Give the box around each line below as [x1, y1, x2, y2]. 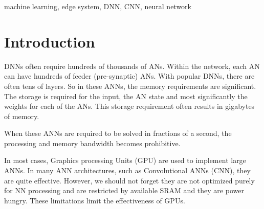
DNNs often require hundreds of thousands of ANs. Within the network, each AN [4, 60, 260, 71]
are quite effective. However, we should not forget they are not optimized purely [4, 175, 255, 185]
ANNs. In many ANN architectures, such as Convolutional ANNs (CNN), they [4, 165, 251, 176]
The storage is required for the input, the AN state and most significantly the [4, 90, 248, 101]
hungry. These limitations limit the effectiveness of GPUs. [4, 195, 185, 205]
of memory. [4, 110, 39, 121]
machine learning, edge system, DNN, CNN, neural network [4, 1, 192, 11]
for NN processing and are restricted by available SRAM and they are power [4, 185, 244, 196]
